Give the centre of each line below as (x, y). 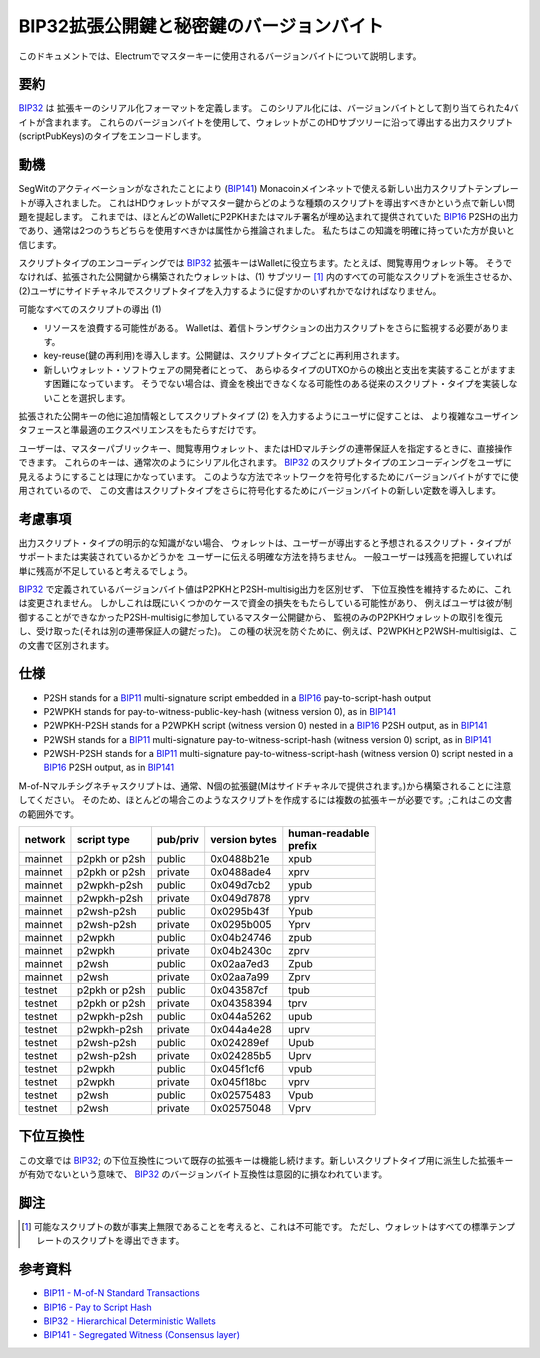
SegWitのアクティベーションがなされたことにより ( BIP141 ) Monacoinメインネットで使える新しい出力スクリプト (247, 189)
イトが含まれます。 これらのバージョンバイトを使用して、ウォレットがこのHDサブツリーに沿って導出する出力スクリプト (266, 122)
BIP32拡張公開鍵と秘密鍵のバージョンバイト (201, 26)
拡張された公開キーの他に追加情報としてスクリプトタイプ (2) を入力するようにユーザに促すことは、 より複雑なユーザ (260, 416)
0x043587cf (239, 990)
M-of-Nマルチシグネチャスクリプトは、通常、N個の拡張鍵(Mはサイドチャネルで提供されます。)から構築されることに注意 (265, 786)
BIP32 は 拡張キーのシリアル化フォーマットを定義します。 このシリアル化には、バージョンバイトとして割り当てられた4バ (268, 108)
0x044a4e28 (241, 1030)
